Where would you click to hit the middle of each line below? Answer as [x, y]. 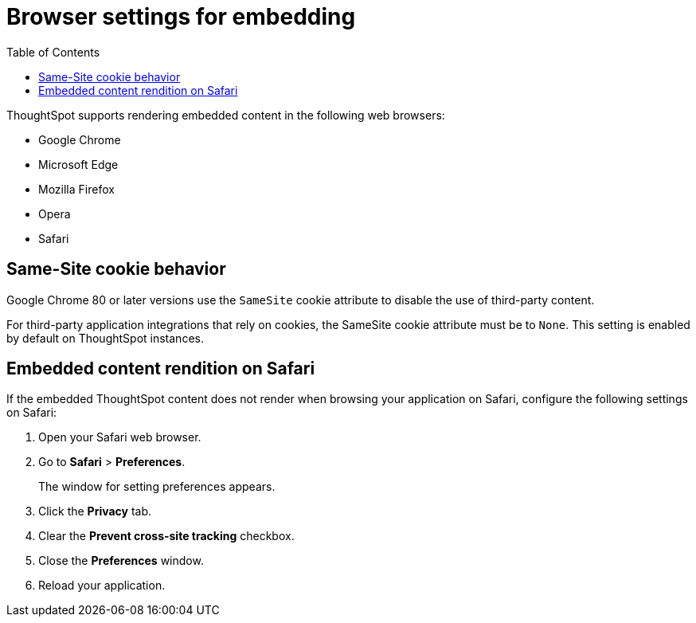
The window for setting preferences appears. [157, 487]
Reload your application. [102, 586]
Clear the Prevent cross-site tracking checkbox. [166, 536]
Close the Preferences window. [121, 561]
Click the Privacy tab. [95, 511]
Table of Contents [53, 52]
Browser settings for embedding [181, 17]
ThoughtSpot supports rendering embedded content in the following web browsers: [226, 115]
